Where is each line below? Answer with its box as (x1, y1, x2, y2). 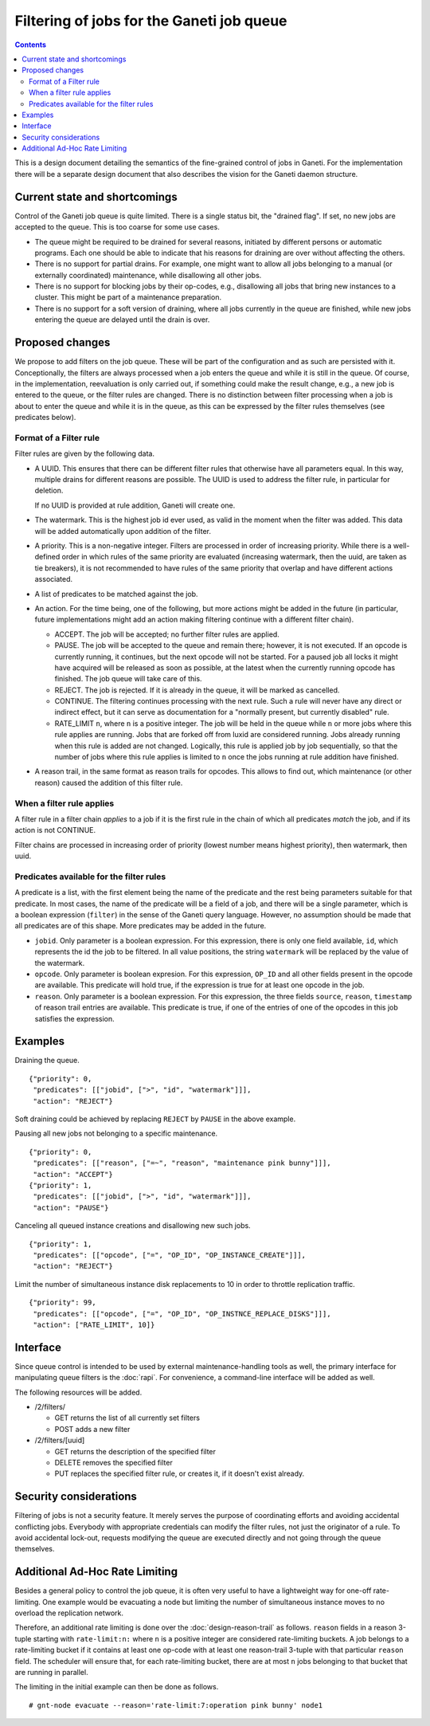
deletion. (34, 486, 64, 496)
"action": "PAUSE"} (33, 1203, 109, 1212)
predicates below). (14, 413, 76, 422)
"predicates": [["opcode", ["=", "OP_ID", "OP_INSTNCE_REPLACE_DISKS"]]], (33, 1309, 331, 1318)
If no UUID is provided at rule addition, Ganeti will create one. (34, 500, 236, 510)
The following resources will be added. (14, 1387, 143, 1397)
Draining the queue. (14, 1056, 80, 1065)
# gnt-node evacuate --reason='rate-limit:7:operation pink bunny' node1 (29, 1701, 323, 1709)
